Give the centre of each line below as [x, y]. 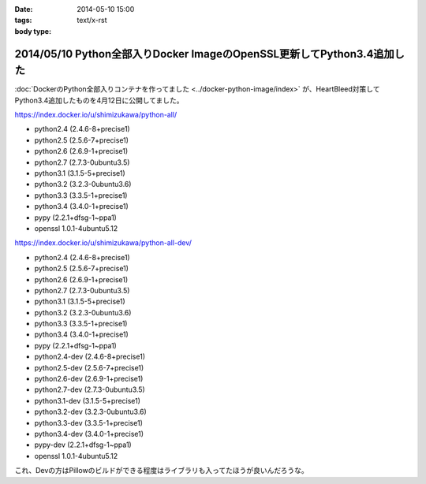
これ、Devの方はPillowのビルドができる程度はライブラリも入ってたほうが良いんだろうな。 [161, 471]
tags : [23, 20]
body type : [33, 31]
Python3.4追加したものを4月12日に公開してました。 [99, 100]
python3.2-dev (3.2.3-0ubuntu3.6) [91, 412]
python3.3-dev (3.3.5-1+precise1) [89, 423]
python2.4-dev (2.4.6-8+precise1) [90, 357]
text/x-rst [92, 20]
